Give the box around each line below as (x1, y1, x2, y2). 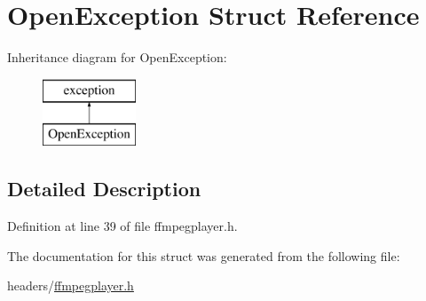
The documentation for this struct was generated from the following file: (7, 246, 400, 265)
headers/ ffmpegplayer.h (7, 276, 134, 295)
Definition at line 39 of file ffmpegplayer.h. (7, 217, 238, 235)
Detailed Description (7, 175, 201, 202)
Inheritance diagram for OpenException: (7, 48, 227, 67)
